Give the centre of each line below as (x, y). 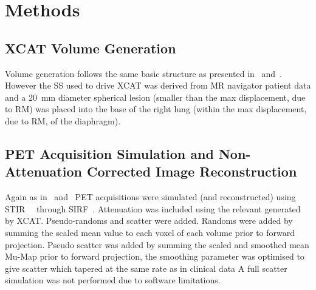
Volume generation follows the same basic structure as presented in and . (143, 73)
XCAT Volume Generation (91, 48)
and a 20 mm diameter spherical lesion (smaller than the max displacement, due (155, 97)
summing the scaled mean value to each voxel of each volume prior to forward (150, 232)
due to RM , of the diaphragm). (63, 120)
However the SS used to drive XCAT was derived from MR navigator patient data (158, 85)
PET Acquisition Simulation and (109, 153)
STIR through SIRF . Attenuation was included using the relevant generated (153, 208)
